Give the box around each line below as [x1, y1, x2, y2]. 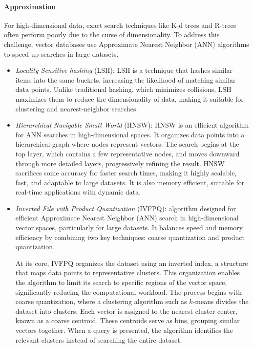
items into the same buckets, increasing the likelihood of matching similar [15, 74, 236, 85]
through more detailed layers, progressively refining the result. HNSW [15, 158, 225, 168]
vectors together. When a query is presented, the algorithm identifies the [15, 325, 233, 335]
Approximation [4, 1, 56, 11]
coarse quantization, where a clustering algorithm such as [15, 296, 187, 306]
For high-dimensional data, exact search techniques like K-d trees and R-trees [4, 20, 236, 30]
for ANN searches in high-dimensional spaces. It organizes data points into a [15, 129, 245, 139]
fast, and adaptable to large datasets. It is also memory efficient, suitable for [15, 177, 245, 187]
